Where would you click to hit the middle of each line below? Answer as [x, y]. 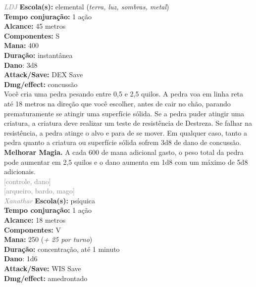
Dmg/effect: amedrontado [46, 278]
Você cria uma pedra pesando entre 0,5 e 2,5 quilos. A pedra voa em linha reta [124, 94]
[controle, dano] [27, 181]
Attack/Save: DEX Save [44, 74]
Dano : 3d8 [21, 65]
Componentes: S [32, 35]
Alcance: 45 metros [35, 26]
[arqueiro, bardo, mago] [39, 191]
